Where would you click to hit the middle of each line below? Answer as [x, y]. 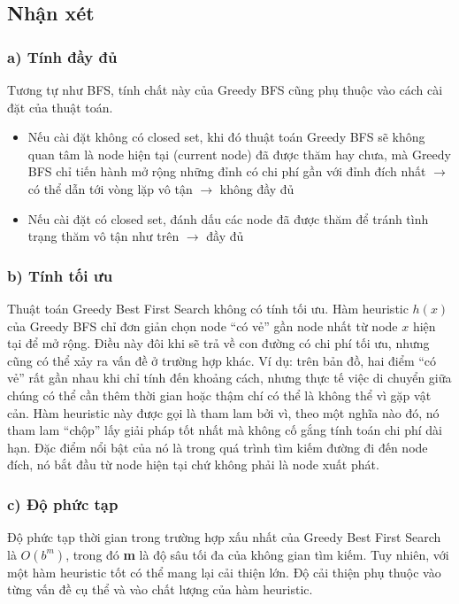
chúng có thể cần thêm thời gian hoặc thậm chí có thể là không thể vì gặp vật [219, 395]
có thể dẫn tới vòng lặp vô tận [110, 188]
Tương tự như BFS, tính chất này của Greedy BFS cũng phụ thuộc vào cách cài [225, 89]
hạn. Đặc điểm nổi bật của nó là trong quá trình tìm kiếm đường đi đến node [218, 447]
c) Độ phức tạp [63, 503]
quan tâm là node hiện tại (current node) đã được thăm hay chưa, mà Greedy [239, 154]
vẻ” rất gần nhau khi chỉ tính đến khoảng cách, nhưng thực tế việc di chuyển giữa [229, 378]
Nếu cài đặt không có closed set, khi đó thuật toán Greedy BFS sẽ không [226, 137]
